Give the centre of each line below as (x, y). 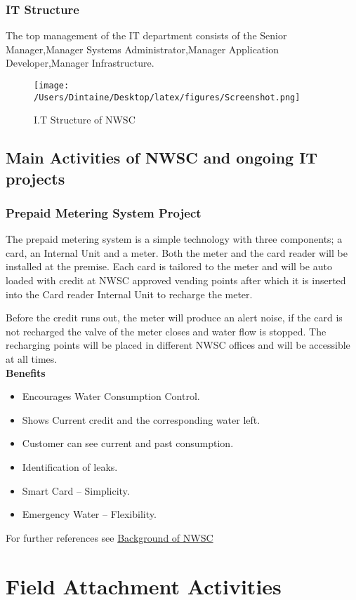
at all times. (32, 359)
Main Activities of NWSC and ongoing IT (162, 158)
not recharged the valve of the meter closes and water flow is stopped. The (166, 331)
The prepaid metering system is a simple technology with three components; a (174, 239)
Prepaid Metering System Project (104, 213)
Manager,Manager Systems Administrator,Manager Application (142, 49)
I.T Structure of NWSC (85, 120)
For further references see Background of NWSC (110, 537)
